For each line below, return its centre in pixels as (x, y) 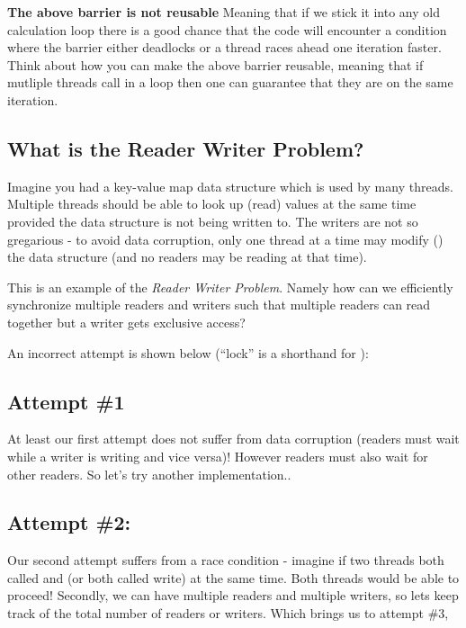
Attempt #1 (66, 401)
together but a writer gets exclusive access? (126, 322)
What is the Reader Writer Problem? (186, 148)
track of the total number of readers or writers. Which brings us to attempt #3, (228, 613)
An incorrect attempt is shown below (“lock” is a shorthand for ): (188, 352)
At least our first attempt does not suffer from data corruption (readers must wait (233, 439)
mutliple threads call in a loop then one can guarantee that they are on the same (230, 82)
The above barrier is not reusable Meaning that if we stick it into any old (224, 12)
